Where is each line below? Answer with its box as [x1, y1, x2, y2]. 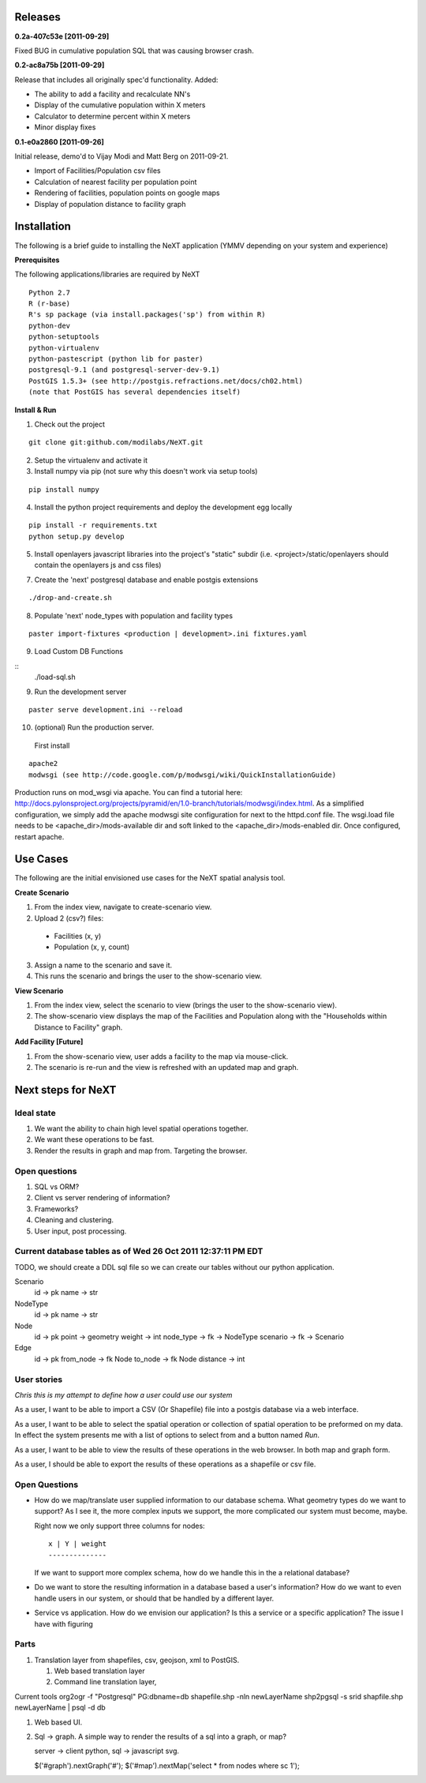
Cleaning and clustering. [34, 1215, 114, 1225]
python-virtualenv [28, 343, 100, 352]
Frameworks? [34, 1204, 79, 1214]
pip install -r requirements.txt [28, 521, 158, 530]
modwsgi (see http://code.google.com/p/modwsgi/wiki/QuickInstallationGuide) [28, 770, 337, 779]
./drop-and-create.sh [28, 593, 112, 602]
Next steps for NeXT [14, 1083, 117, 1097]
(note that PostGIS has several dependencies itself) [28, 388, 241, 396]
